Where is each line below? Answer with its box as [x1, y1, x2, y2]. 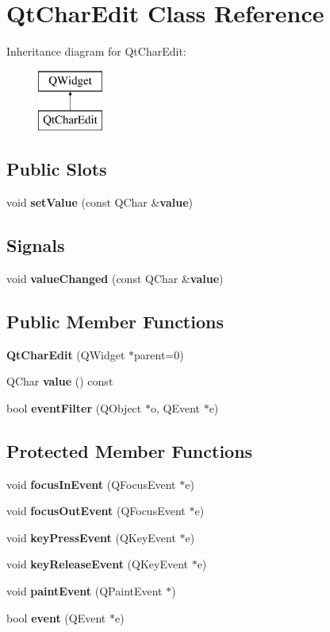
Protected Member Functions [6, 438, 253, 463]
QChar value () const [6, 373, 113, 390]
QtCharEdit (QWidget [6, 346, 125, 363]
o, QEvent [150, 399, 200, 416]
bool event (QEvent [6, 609, 106, 626]
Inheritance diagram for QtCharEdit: [6, 43, 186, 60]
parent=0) [134, 346, 184, 363]
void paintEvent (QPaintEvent [6, 583, 163, 599]
